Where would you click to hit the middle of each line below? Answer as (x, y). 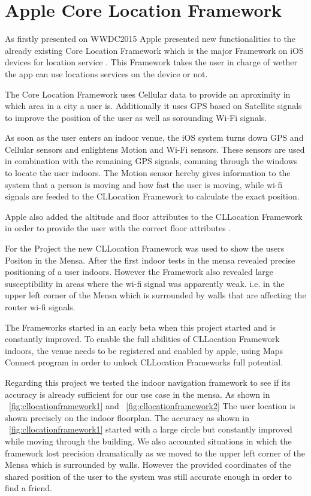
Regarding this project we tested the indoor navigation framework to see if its (148, 382)
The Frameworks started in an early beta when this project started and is (140, 327)
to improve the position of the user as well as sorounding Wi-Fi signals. (136, 117)
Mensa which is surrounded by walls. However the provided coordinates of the (148, 465)
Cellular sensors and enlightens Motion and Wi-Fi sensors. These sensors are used (155, 149)
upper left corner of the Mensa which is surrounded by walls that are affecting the (155, 295)
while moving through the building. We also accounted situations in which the (148, 441)
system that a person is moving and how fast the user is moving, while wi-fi (144, 184)
